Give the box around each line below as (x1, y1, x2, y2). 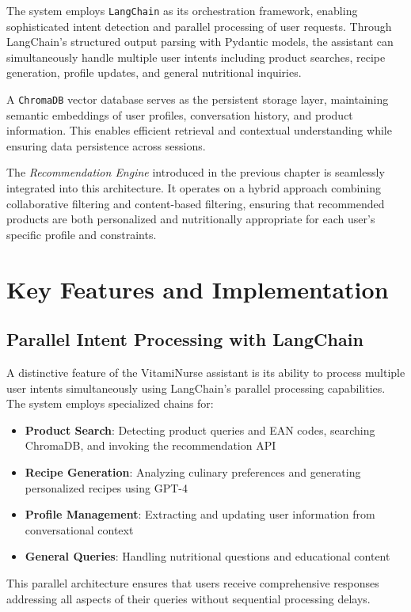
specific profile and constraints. (6, 226, 157, 242)
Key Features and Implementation (6, 272, 389, 305)
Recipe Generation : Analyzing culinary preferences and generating (25, 463, 361, 480)
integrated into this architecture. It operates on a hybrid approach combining (6, 180, 381, 196)
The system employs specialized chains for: (6, 395, 214, 412)
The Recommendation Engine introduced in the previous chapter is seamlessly (6, 164, 385, 181)
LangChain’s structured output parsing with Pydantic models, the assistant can (6, 33, 394, 50)
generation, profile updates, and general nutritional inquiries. (6, 64, 302, 81)
